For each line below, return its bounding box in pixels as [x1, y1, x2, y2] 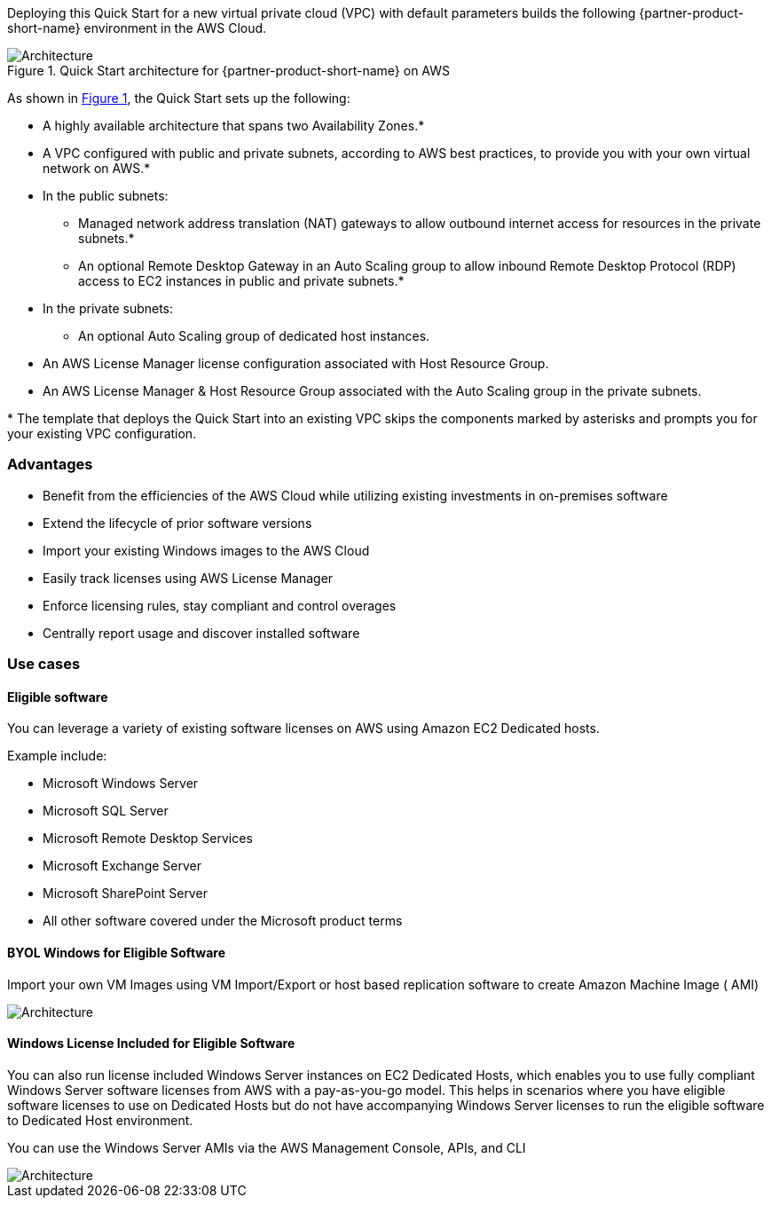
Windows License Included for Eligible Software [7, 1036, 295, 1051]
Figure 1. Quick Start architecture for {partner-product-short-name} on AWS [7, 63, 451, 78]
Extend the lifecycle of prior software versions [43, 515, 312, 531]
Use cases [7, 655, 81, 673]
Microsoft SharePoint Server [43, 886, 208, 902]
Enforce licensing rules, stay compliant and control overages [43, 597, 397, 613]
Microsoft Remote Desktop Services [43, 831, 253, 847]
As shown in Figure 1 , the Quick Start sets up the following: [7, 91, 350, 106]
